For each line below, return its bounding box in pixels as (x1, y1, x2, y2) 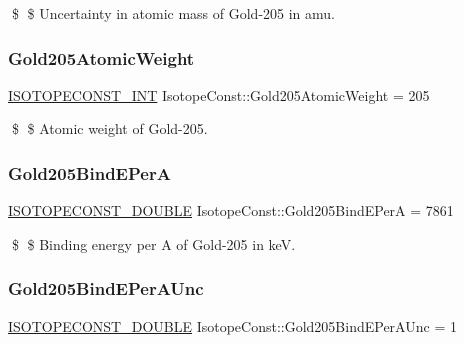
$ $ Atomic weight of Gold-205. (11, 118, 208, 139)
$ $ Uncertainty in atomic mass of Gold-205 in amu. (11, 3, 335, 23)
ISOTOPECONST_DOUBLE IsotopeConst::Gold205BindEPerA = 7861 (8, 200, 454, 221)
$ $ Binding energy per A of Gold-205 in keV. (11, 233, 296, 254)
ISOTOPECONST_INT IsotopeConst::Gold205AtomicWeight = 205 (8, 84, 430, 105)
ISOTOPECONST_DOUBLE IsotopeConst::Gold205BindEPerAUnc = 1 (8, 315, 457, 336)
